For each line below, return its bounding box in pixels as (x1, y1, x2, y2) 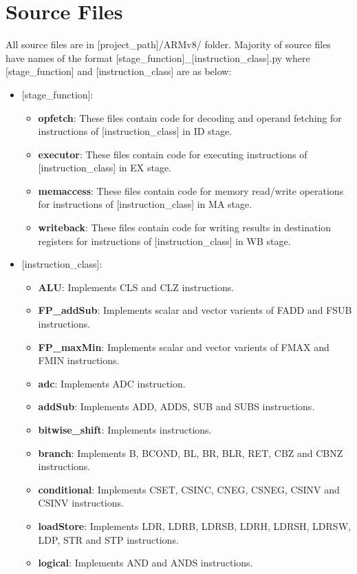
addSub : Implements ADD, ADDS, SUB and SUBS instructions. (38, 399, 315, 414)
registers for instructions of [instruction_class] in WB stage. (38, 233, 291, 248)
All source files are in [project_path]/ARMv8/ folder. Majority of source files (6, 37, 331, 52)
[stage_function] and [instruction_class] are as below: (6, 64, 232, 78)
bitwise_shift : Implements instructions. (38, 423, 212, 436)
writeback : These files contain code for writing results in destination (38, 220, 332, 235)
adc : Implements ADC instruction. (38, 376, 186, 390)
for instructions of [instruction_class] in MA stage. (38, 197, 252, 211)
